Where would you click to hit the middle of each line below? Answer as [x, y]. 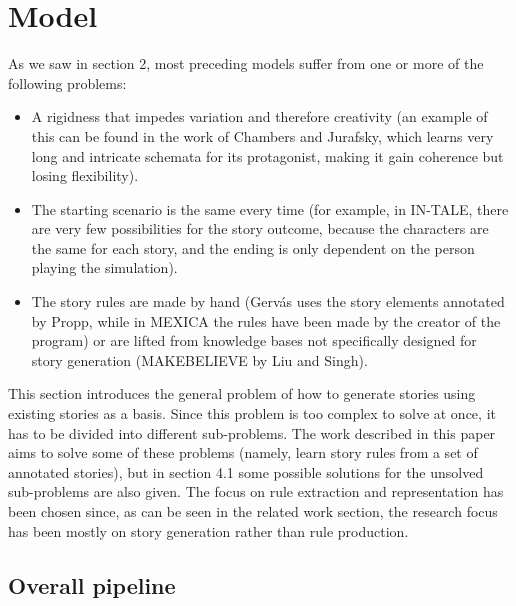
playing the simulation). [104, 267]
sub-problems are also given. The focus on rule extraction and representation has [256, 491]
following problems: [67, 82]
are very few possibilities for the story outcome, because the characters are [260, 228]
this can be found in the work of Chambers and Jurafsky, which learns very [262, 135]
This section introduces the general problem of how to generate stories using [242, 393]
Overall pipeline [92, 584]
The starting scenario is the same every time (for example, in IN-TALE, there [270, 208]
